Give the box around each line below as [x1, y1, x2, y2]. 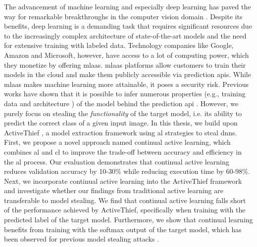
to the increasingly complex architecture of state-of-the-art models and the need [4, 30, 247, 41]
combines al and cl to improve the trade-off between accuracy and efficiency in [4, 146, 242, 157]
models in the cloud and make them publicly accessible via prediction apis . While [4, 69, 251, 80]
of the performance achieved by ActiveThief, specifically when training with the [4, 205, 246, 215]
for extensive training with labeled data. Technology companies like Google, [4, 40, 234, 50]
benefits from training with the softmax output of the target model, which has [4, 224, 242, 234]
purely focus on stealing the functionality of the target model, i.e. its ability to [4, 108, 242, 118]
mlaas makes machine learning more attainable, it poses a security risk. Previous [4, 79, 249, 89]
